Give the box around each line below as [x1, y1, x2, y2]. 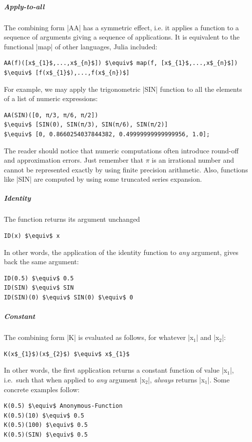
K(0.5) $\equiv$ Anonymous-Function [4, 402, 123, 410]
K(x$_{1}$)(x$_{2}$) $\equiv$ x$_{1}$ [4, 350, 130, 358]
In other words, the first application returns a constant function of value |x [4, 365, 228, 375]
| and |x [196, 332, 219, 342]
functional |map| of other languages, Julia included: [4, 41, 157, 51]
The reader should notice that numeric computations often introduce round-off [4, 145, 239, 155]
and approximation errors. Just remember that [4, 155, 144, 165]
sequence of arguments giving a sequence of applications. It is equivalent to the [4, 32, 240, 42]
